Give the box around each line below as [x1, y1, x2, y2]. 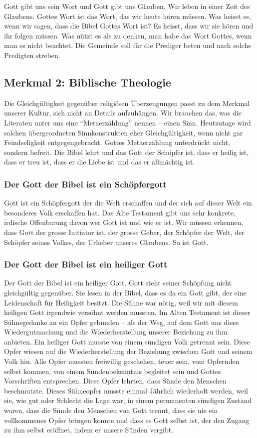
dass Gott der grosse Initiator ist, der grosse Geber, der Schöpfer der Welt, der [4, 226, 245, 237]
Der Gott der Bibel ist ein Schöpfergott [4, 177, 167, 190]
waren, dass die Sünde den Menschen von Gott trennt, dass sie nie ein [4, 405, 218, 415]
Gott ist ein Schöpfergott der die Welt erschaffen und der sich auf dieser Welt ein [4, 197, 252, 208]
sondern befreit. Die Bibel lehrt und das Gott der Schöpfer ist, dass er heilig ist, [4, 146, 249, 157]
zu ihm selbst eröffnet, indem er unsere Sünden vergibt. [4, 424, 174, 435]
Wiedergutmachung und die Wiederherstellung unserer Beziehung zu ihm [4, 326, 228, 337]
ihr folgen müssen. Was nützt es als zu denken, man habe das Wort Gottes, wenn [4, 30, 252, 40]
